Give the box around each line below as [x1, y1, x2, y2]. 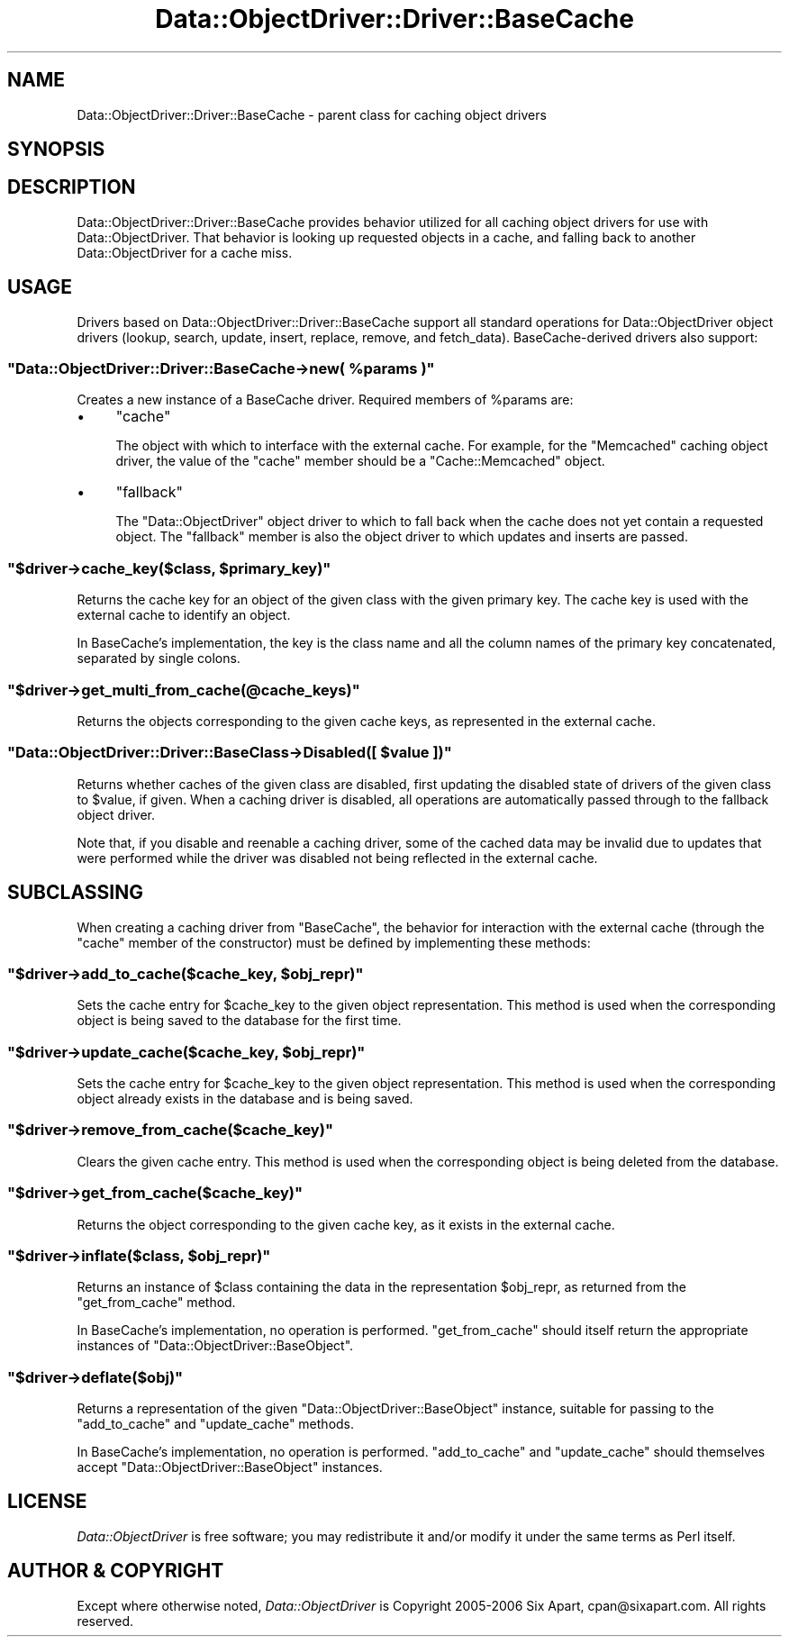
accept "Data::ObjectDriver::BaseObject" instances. [77, 1459, 383, 1476]
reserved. [77, 1612, 133, 1629]
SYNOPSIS [7, 138, 105, 161]
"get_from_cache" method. [77, 1294, 236, 1311]
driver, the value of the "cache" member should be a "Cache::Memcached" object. [115, 453, 605, 469]
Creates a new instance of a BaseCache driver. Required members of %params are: [77, 392, 574, 408]
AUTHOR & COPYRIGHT [7, 1559, 224, 1583]
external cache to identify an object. [77, 607, 291, 623]
